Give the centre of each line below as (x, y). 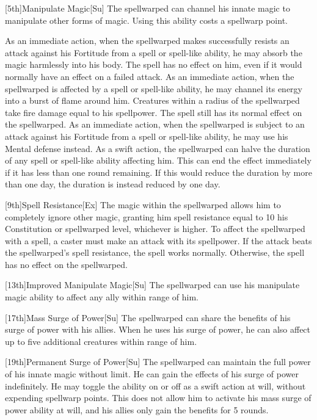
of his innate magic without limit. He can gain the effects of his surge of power (152, 374)
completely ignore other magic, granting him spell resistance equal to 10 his (147, 216)
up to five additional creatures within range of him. (101, 341)
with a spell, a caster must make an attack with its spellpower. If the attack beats (158, 240)
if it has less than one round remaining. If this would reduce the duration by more (158, 172)
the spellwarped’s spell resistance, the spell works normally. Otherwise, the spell (155, 252)
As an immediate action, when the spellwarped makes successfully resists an (147, 41)
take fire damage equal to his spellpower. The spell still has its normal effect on (154, 112)
